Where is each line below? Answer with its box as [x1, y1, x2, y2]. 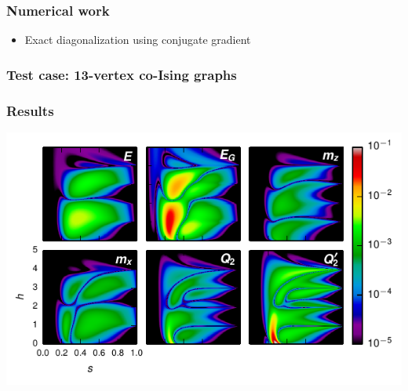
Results [6, 100, 54, 120]
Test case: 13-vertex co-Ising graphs [6, 64, 237, 84]
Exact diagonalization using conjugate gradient [24, 31, 251, 48]
